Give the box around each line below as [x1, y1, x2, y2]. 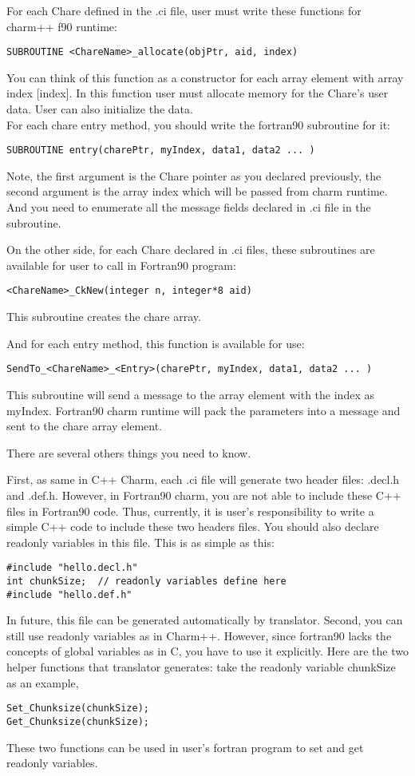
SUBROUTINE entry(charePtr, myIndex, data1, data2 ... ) [6, 145, 315, 156]
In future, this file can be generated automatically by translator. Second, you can [6, 612, 403, 628]
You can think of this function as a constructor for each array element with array [6, 69, 404, 85]
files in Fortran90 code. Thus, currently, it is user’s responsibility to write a [6, 502, 374, 519]
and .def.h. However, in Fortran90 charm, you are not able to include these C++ [6, 486, 401, 503]
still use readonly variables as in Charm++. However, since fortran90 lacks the [6, 627, 392, 643]
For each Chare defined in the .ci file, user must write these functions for [6, 2, 362, 18]
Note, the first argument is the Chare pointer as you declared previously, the [6, 167, 381, 184]
